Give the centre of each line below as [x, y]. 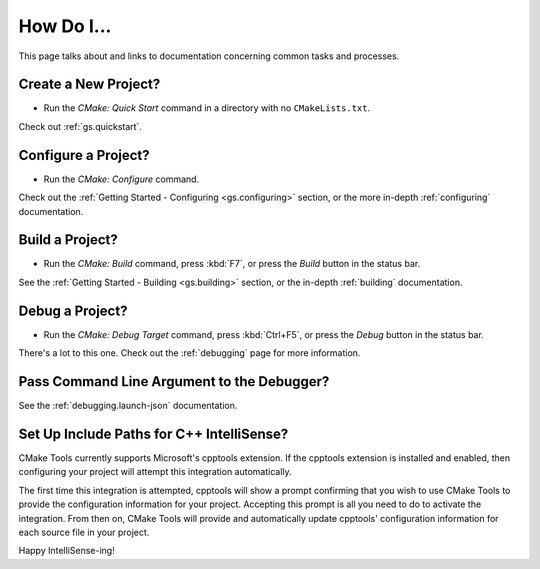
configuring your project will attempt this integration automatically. [155, 472]
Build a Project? [68, 240]
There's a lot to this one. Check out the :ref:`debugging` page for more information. [189, 353]
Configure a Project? [84, 155]
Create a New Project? [89, 84]
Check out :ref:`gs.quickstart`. [80, 126]
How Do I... [65, 26]
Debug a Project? [73, 310]
